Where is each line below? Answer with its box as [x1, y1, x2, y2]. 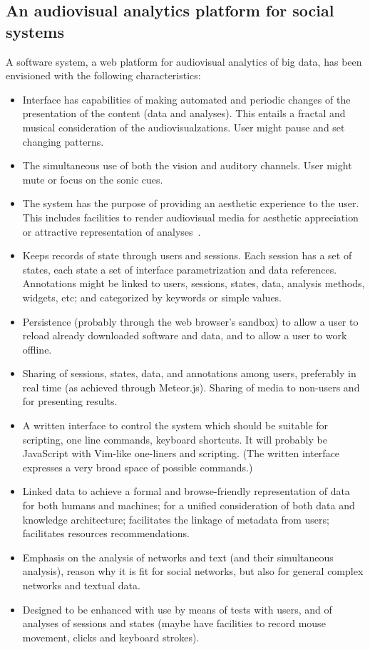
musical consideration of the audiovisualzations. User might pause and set [22, 119, 345, 134]
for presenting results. [22, 394, 118, 409]
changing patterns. [22, 134, 104, 149]
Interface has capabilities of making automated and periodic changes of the [22, 91, 351, 106]
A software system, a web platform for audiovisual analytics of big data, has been [6, 54, 362, 69]
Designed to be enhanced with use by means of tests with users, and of [22, 601, 332, 616]
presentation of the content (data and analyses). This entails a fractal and [22, 106, 346, 121]
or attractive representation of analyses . [22, 224, 201, 239]
